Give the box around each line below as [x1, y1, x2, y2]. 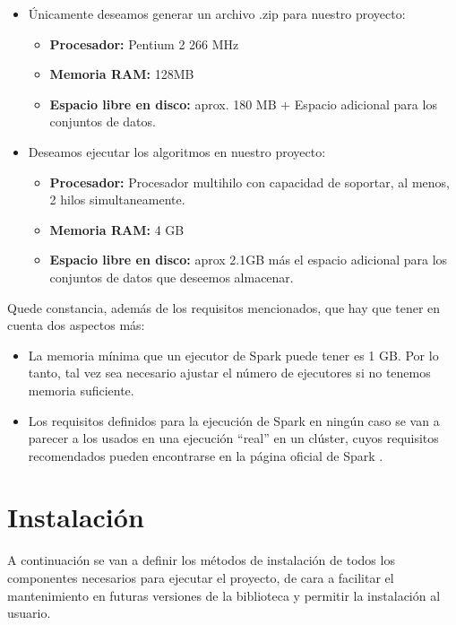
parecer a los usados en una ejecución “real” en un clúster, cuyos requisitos [28, 429, 439, 447]
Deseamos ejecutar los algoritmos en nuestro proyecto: [28, 142, 326, 161]
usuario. [7, 603, 51, 622]
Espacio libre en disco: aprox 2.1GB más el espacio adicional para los [49, 250, 448, 269]
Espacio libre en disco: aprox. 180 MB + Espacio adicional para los [49, 94, 437, 113]
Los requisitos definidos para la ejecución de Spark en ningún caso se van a [28, 411, 440, 430]
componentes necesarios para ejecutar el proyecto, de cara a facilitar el [7, 569, 394, 586]
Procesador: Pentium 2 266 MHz [49, 34, 239, 53]
